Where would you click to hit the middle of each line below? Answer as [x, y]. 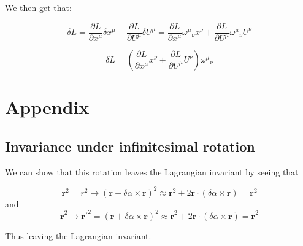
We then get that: [38, 7]
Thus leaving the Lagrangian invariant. [78, 235]
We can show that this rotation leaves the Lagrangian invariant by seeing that [152, 171]
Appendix [47, 107]
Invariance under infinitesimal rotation [130, 146]
